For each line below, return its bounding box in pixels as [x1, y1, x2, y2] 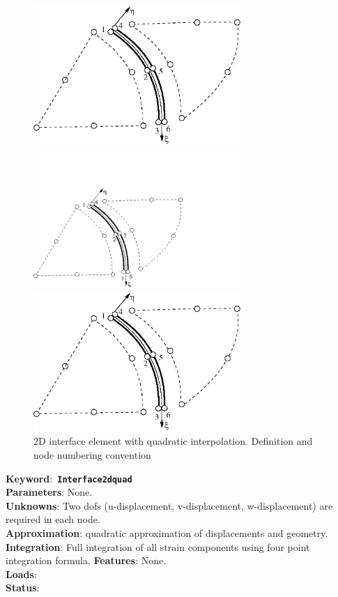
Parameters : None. [6, 485, 93, 499]
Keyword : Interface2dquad [6, 471, 132, 485]
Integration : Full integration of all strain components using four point [6, 539, 310, 554]
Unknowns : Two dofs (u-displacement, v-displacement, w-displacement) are [6, 498, 333, 513]
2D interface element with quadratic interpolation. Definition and [33, 434, 313, 448]
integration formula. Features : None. [6, 553, 167, 568]
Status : [6, 580, 40, 595]
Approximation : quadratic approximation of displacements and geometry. [6, 526, 328, 540]
